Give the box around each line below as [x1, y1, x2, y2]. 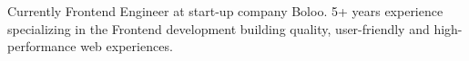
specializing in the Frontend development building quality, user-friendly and [7, 19, 430, 38]
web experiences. [80, 37, 173, 56]
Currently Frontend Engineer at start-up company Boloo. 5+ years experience [7, 2, 444, 20]
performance [7, 37, 76, 56]
